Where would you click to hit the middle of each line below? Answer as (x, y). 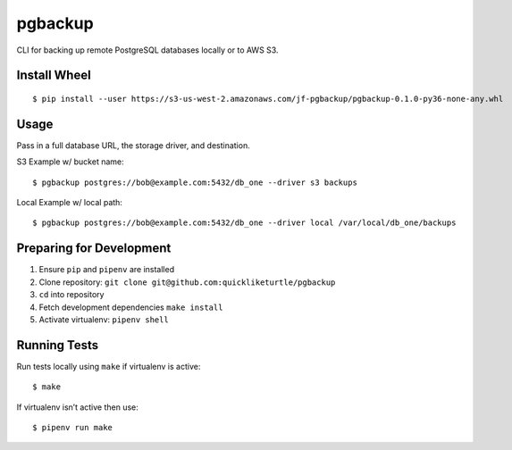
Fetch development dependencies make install (131, 307)
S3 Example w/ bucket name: (70, 162)
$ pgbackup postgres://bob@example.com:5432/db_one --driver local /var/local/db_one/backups (244, 223)
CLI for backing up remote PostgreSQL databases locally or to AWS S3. (147, 50)
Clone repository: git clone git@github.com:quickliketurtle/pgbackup (187, 282)
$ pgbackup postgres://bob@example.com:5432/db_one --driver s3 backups (195, 182)
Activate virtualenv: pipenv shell (104, 319)
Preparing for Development (94, 249)
